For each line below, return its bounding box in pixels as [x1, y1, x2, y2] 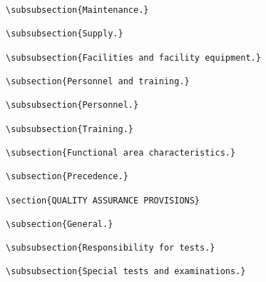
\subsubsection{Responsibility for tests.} [6, 243, 215, 253]
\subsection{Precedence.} [6, 171, 128, 182]
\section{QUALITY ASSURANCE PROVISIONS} [6, 195, 200, 206]
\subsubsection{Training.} [6, 124, 133, 134]
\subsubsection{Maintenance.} [6, 5, 149, 15]
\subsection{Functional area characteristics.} [6, 147, 236, 158]
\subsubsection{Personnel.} [6, 100, 139, 111]
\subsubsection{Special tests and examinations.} [6, 266, 246, 277]
